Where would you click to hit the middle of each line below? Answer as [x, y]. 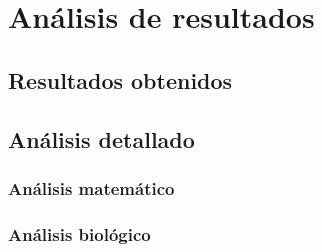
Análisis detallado [101, 138]
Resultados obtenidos [120, 79]
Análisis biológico [79, 233]
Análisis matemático [91, 187]
